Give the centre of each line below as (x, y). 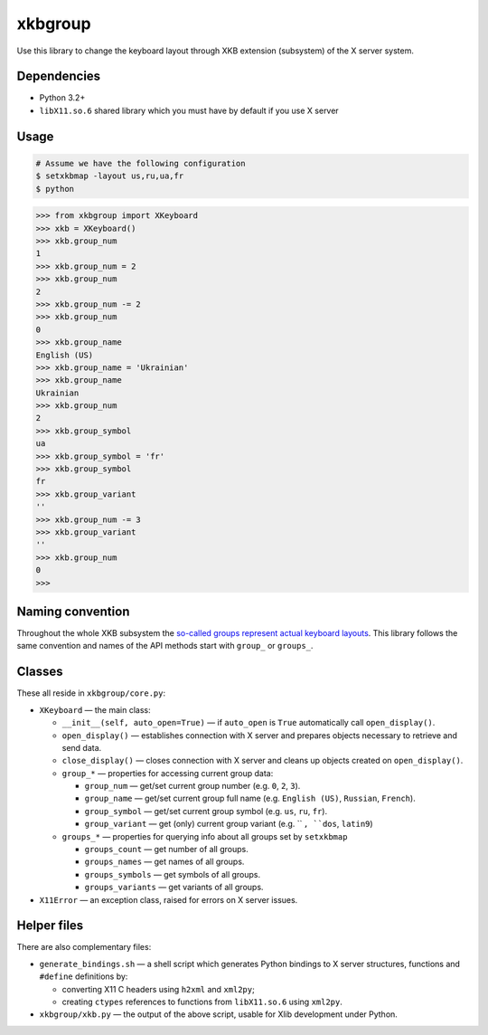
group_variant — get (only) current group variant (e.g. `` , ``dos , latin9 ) (229, 824)
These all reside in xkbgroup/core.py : (91, 693)
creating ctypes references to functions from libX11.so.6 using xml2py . (202, 1002)
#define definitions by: (84, 976)
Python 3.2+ (62, 98)
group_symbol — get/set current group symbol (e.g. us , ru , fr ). (206, 811)
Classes (40, 672)
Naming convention (73, 611)
